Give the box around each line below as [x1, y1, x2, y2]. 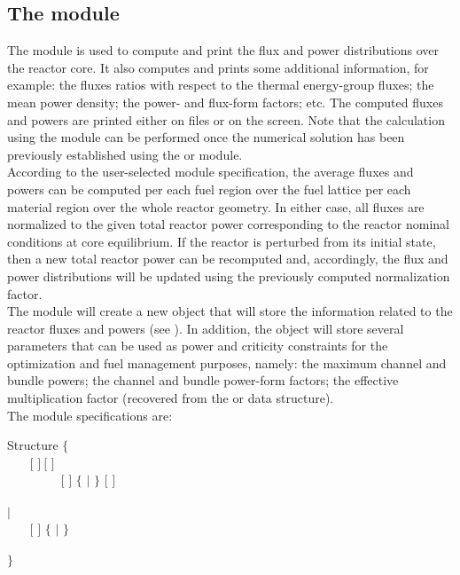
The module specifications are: [7, 406, 173, 424]
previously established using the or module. [7, 145, 243, 163]
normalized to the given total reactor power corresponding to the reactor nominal [7, 215, 449, 233]
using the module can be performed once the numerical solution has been [7, 128, 405, 146]
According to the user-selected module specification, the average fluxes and [7, 162, 414, 181]
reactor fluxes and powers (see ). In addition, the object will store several [7, 319, 404, 337]
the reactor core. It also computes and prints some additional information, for [7, 58, 429, 76]
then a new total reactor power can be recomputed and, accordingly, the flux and [7, 249, 448, 268]
